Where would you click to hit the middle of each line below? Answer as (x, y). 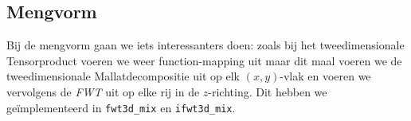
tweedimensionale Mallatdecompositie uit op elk (123, 76)
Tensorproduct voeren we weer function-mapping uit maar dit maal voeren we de (204, 60)
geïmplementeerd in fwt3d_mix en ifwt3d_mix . (121, 107)
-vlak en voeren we (325, 76)
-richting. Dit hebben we (268, 91)
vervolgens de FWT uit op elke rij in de (103, 91)
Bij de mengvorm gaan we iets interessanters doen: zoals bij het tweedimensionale (205, 45)
